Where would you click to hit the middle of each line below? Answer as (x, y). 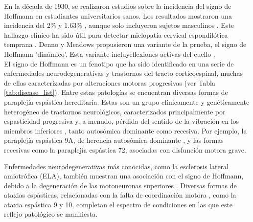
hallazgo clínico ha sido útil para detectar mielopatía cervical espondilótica (116, 34)
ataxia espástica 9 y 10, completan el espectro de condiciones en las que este (118, 204)
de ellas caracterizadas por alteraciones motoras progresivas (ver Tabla (110, 82)
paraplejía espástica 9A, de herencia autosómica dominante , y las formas (114, 140)
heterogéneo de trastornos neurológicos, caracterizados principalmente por (115, 111)
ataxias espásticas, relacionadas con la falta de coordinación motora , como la (120, 195)
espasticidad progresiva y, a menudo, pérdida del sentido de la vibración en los (122, 121)
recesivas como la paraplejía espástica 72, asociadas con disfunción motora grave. (125, 149)
